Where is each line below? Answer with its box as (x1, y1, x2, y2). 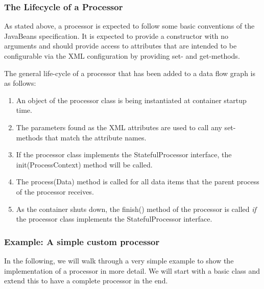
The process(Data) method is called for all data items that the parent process (16, 176, 259, 187)
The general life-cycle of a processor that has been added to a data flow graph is (4, 67, 255, 78)
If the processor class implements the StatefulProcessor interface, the (16, 149, 232, 160)
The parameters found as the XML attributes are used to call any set (16, 122, 233, 132)
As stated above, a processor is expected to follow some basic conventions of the (4, 20, 255, 31)
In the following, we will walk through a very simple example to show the (4, 255, 234, 266)
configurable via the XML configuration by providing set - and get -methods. (4, 51, 240, 61)
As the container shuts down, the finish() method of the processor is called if (16, 203, 256, 214)
